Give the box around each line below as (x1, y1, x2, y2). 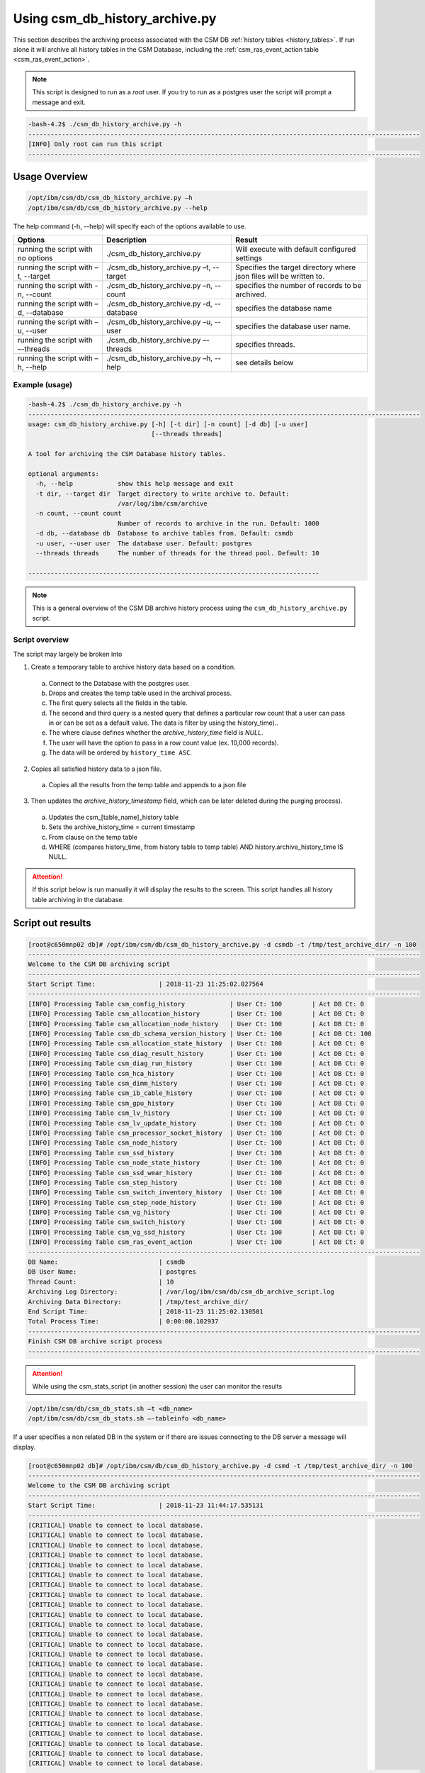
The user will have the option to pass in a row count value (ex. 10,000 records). (48, 738, 279, 747)
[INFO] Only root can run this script (28, 140, 163, 148)
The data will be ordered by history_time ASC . (48, 748, 193, 757)
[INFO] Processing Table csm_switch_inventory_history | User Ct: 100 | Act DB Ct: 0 (28, 1189, 365, 1196)
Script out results (13, 917, 91, 929)
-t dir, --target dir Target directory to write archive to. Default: (35, 489, 290, 498)
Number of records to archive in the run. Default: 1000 (117, 519, 320, 528)
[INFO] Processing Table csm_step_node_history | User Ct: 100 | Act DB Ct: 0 (28, 1199, 365, 1206)
